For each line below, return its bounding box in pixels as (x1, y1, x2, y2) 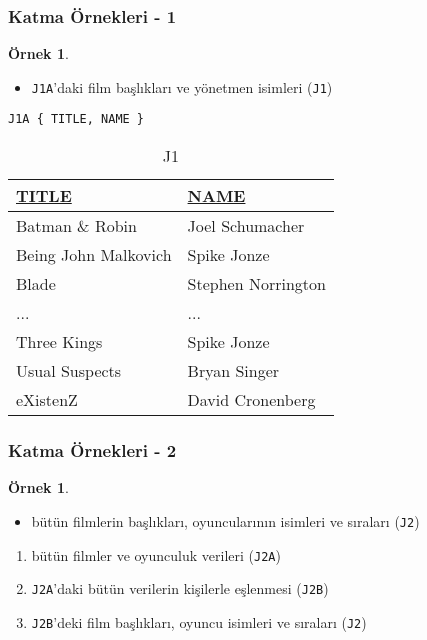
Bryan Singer (187, 359, 280, 383)
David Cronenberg (187, 388, 316, 412)
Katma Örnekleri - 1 (8, 3, 177, 28)
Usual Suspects (16, 359, 122, 383)
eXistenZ (16, 388, 78, 412)
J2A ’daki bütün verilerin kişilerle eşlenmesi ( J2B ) (31, 578, 329, 599)
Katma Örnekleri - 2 (8, 438, 177, 463)
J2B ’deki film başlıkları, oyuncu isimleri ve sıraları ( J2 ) (31, 611, 367, 632)
